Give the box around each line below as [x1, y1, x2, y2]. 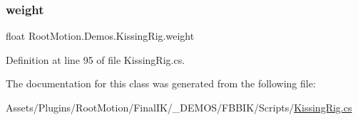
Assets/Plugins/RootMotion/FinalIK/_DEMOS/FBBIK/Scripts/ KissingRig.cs [6, 100, 352, 114]
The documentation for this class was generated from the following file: [6, 76, 316, 91]
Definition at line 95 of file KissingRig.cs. [6, 52, 185, 67]
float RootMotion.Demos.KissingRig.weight [6, 28, 195, 43]
